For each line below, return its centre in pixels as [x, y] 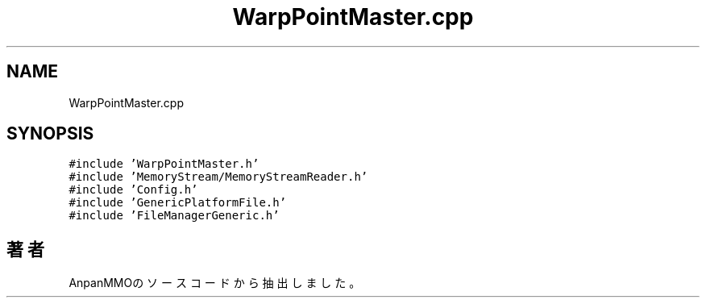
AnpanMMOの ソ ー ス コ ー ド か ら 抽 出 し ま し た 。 [215, 283]
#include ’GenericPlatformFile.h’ [178, 203]
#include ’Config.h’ [133, 190]
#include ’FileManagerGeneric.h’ [174, 216]
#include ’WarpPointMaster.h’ [164, 164]
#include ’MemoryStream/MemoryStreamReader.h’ [218, 177]
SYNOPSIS [50, 134]
